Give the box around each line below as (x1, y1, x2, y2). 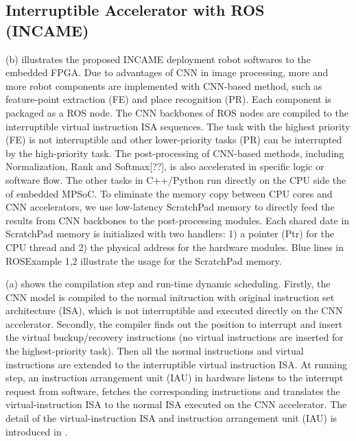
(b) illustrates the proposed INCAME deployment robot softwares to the (5, 51, 311, 66)
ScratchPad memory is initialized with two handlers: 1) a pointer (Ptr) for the (5, 226, 335, 241)
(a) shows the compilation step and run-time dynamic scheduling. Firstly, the (5, 276, 331, 291)
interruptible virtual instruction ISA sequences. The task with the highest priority (5, 119, 351, 133)
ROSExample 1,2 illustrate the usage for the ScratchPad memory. (5, 253, 282, 267)
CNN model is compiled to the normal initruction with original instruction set (5, 289, 335, 304)
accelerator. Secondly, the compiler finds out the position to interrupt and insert (5, 316, 343, 331)
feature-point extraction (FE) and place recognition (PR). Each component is (5, 92, 331, 106)
